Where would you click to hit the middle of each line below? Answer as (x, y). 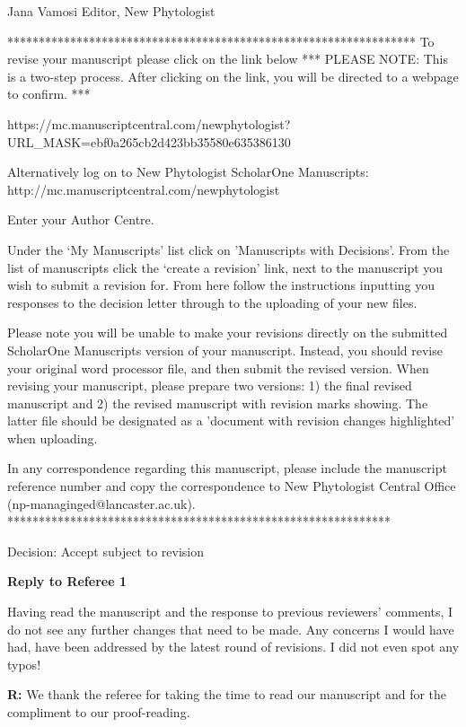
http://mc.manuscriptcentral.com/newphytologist (144, 189)
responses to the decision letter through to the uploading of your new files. (212, 302)
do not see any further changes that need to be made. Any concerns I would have (231, 629)
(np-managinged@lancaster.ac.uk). (101, 503)
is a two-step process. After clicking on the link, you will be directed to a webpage (233, 76)
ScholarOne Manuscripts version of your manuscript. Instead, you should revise (225, 350)
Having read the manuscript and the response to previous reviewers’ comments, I (230, 612)
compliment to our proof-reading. (99, 712)
